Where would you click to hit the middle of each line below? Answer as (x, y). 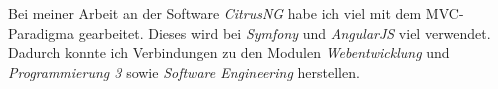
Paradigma (41, 32)
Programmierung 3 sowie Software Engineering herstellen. (184, 71)
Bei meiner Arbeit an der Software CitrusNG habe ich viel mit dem (215, 13)
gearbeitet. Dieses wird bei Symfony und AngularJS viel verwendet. (284, 32)
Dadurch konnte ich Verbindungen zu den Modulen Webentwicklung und (229, 52)
